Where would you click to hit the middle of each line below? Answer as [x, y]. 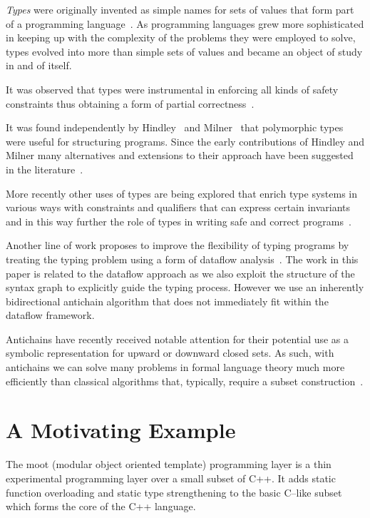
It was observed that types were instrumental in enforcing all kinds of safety [172, 89]
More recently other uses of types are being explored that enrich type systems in [181, 193]
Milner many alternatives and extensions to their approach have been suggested [180, 155]
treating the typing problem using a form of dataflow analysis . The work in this [182, 259]
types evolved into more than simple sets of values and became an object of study [184, 51]
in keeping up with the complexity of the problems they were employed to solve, [181, 37]
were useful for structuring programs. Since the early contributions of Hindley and [185, 141]
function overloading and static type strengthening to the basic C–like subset [174, 492]
